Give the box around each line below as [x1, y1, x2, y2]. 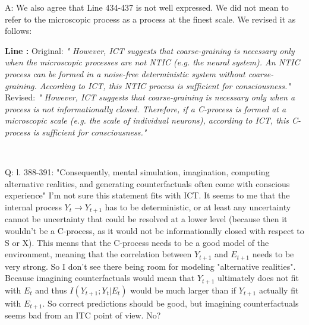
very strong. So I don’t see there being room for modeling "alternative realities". [5, 260, 296, 272]
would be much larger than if [130, 283, 237, 296]
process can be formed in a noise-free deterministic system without [5, 67, 245, 80]
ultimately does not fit [217, 272, 299, 284]
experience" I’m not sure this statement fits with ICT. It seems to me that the [5, 189, 290, 201]
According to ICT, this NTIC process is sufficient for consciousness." [39, 79, 291, 91]
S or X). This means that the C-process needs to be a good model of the [5, 236, 269, 248]
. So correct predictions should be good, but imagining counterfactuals [42, 296, 299, 309]
